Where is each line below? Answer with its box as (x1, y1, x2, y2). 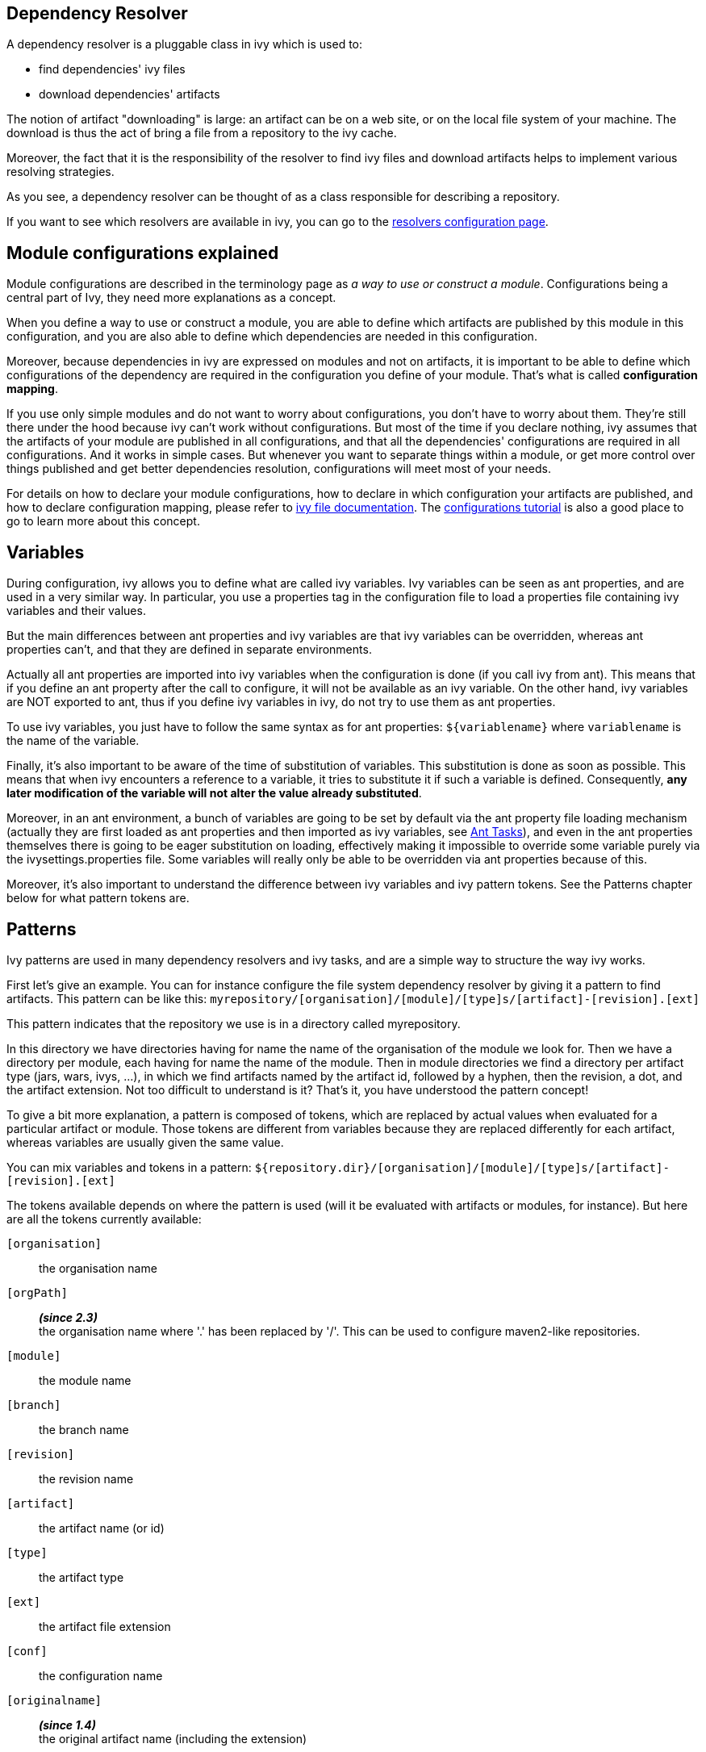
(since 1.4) (39, 1717, 96, 1732)
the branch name (39, 1422, 129, 1436)
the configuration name (39, 1668, 163, 1683)
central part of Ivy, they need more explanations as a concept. (6, 291, 336, 305)
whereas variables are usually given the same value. (6, 1135, 284, 1149)
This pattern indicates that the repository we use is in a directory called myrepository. (6, 1016, 461, 1031)
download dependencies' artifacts (39, 87, 220, 102)
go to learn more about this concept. (6, 514, 200, 529)
